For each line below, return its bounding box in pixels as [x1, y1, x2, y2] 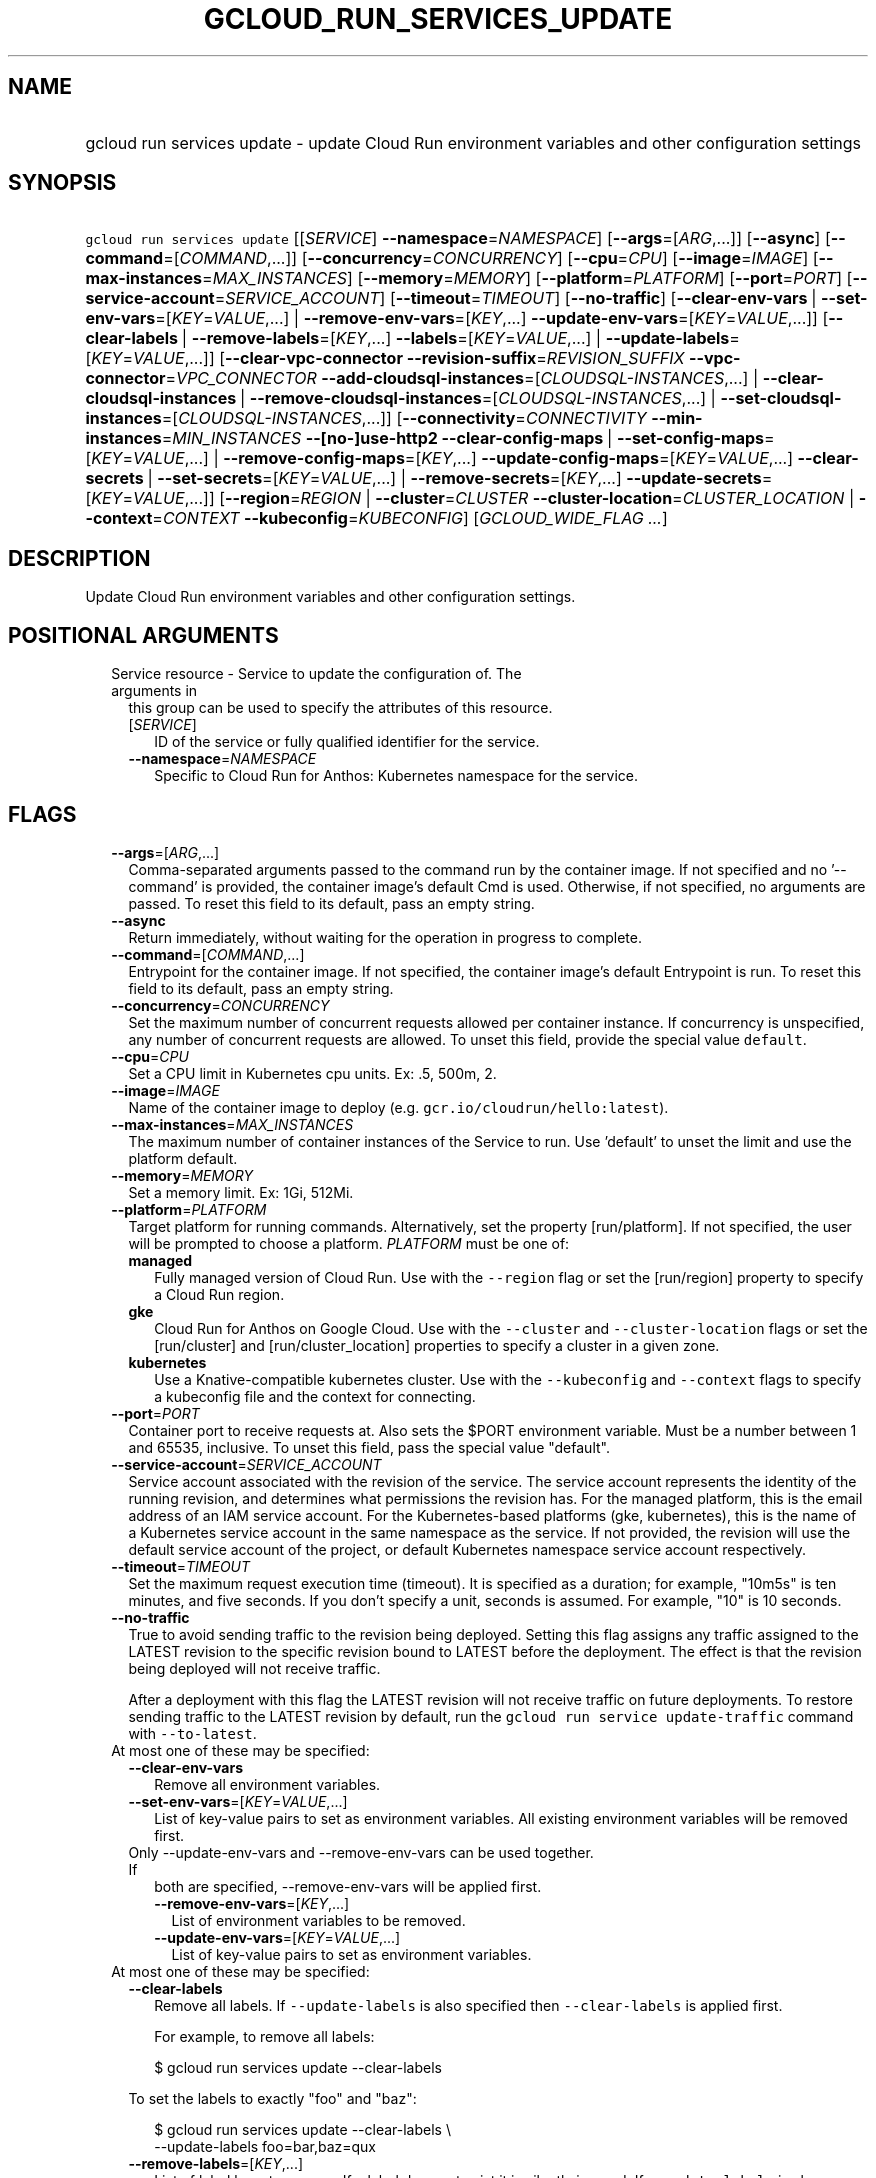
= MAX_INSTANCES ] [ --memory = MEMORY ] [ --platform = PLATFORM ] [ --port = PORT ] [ [202, 268, 853, 289]
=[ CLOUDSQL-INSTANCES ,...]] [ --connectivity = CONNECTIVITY [161, 408, 647, 429]
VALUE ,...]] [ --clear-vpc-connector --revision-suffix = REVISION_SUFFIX [133, 348, 685, 369]
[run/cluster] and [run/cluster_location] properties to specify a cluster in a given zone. [154, 1336, 720, 1354]
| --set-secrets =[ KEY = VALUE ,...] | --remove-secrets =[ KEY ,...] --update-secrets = [147, 468, 773, 489]
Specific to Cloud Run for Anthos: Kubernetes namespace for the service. [154, 767, 639, 785]
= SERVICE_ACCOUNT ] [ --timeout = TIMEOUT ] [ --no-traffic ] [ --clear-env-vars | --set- [214, 288, 868, 309]
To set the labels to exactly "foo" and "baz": [128, 2089, 417, 2107]
